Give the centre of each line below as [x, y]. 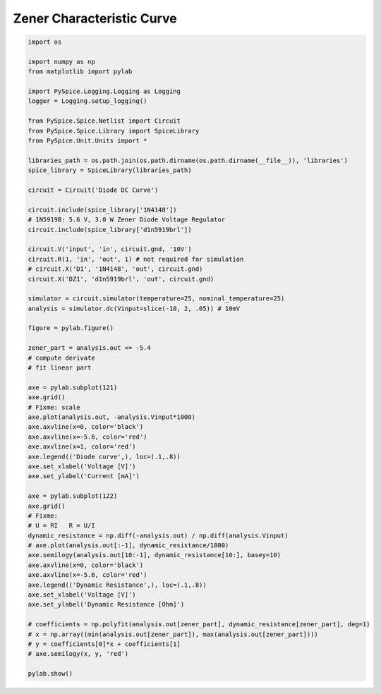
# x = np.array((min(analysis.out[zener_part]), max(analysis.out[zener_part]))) [173, 634]
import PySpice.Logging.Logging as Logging [104, 91]
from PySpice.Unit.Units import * [87, 141]
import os [45, 42]
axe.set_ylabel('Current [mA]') [84, 476]
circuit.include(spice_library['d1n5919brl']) [110, 230]
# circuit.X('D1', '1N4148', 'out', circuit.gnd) [115, 269]
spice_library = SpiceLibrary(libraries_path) [110, 170]
